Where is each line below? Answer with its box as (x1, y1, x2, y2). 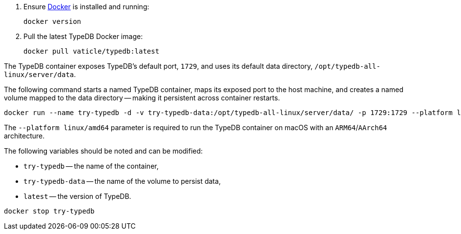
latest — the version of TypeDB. (23, 192, 131, 200)
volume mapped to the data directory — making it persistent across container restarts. (4, 94, 280, 102)
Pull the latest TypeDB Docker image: (23, 32, 143, 40)
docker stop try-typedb (4, 207, 95, 215)
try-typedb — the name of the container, (23, 162, 159, 170)
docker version (23, 18, 82, 25)
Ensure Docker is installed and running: (23, 2, 149, 11)
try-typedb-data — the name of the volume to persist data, (23, 177, 221, 185)
